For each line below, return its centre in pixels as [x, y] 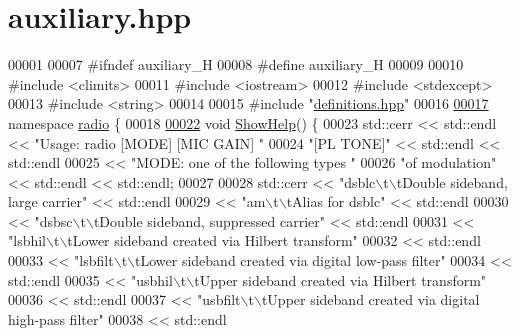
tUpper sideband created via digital [370, 299]
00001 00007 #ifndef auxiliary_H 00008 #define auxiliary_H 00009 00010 [236, 64]
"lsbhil [27, 240]
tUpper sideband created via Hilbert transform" [340, 279]
